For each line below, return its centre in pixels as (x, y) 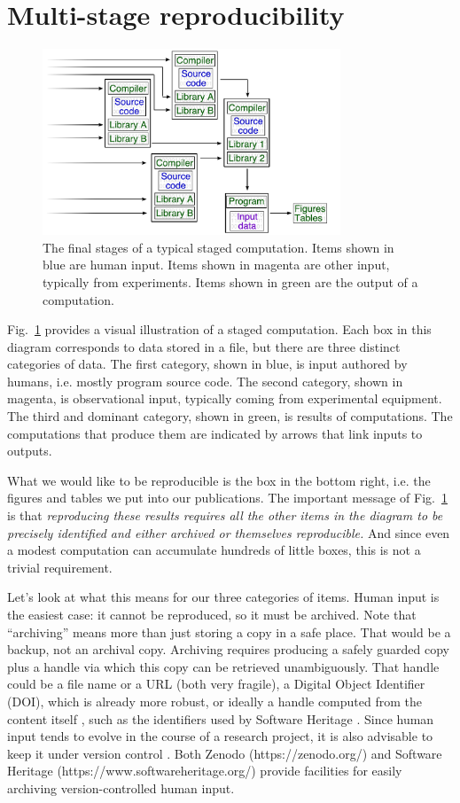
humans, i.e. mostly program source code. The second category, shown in (205, 381)
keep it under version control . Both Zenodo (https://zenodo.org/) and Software (225, 753)
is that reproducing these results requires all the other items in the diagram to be (225, 515)
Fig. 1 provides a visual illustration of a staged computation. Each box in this (219, 329)
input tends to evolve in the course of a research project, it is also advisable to (220, 736)
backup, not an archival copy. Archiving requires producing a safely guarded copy (228, 649)
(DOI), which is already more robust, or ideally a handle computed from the (215, 701)
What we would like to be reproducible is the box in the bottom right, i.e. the (219, 480)
